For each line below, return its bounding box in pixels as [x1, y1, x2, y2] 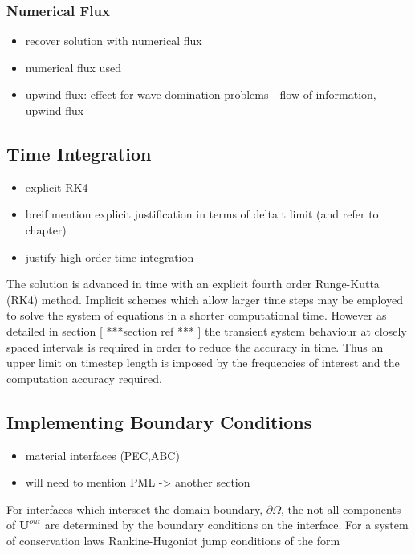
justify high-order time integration [25, 248, 194, 265]
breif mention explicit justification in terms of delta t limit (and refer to [25, 206, 379, 222]
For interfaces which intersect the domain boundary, [6, 500, 263, 517]
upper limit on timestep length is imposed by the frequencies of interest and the [6, 354, 400, 371]
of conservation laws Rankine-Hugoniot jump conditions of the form [6, 532, 340, 548]
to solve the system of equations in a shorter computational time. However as [6, 307, 387, 324]
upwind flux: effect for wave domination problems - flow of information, [25, 86, 376, 103]
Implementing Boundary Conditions [6, 409, 312, 434]
